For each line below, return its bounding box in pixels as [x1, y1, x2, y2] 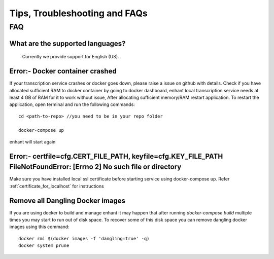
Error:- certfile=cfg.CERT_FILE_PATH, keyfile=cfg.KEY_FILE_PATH [9, 152, 223, 161]
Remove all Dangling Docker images [9, 196, 126, 205]
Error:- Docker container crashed [9, 67, 117, 76]
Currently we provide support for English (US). [22, 54, 119, 60]
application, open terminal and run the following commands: [9, 101, 135, 107]
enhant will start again [9, 138, 56, 144]
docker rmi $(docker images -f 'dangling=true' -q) [18, 236, 150, 241]
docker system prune [18, 243, 70, 248]
